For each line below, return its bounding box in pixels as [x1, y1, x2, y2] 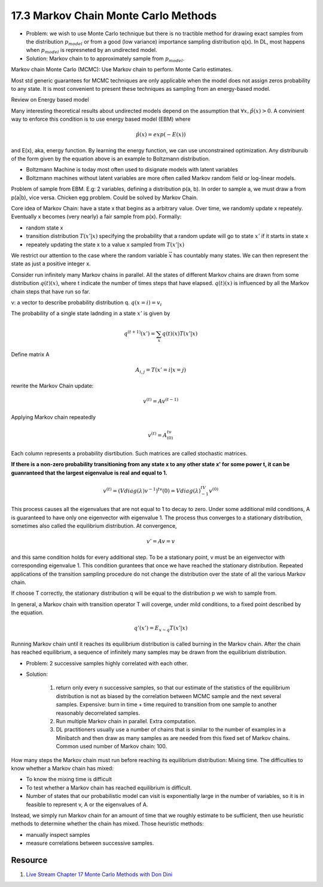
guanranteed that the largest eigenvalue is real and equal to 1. [11, 469, 167, 476]
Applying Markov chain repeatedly [11, 413, 96, 421]
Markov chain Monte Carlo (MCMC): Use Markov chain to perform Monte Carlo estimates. [11, 66, 233, 73]
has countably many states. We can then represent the [173, 252, 308, 259]
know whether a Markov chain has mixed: [11, 764, 114, 772]
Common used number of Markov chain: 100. [56, 743, 167, 750]
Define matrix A [11, 351, 50, 358]
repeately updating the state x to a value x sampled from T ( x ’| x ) [26, 241, 185, 248]
